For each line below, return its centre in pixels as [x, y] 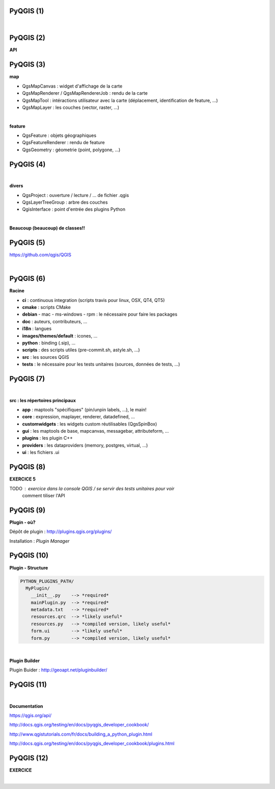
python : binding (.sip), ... [49, 343]
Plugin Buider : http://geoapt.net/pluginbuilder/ [58, 670]
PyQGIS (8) [28, 467]
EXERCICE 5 [22, 479]
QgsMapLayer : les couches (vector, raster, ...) [71, 107]
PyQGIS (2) [28, 38]
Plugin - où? [22, 522]
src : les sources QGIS [46, 357]
